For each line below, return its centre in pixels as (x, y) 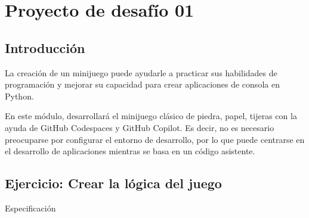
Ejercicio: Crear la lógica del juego (113, 183)
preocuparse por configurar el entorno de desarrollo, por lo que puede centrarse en (155, 139)
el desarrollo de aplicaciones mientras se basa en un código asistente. (130, 151)
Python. (19, 96)
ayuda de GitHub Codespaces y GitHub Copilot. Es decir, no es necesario (140, 127)
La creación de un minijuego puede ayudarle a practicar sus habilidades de (141, 72)
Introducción (45, 47)
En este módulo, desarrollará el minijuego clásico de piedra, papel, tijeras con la (151, 116)
